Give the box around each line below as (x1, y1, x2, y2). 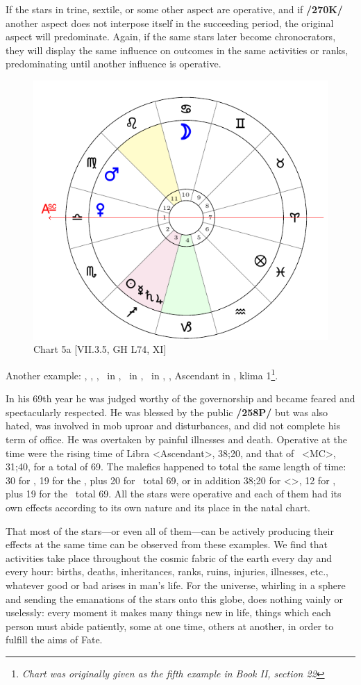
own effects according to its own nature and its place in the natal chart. (6, 500, 310, 515)
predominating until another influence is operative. (6, 56, 221, 71)
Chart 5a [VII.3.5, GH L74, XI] (33, 342, 167, 356)
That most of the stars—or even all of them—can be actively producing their (6, 523, 334, 538)
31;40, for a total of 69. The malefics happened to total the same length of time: (6, 459, 346, 474)
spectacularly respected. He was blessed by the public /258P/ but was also (6, 404, 328, 419)
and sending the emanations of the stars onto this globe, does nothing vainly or (6, 591, 343, 606)
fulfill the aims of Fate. (6, 632, 103, 647)
